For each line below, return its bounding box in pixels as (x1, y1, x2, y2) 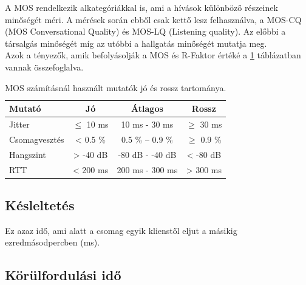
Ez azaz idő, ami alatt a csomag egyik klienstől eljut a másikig (5, 224, 237, 236)
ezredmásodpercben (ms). (5, 236, 100, 249)
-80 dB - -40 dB (118, 148, 177, 160)
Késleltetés (5, 196, 75, 215)
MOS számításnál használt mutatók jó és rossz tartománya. (5, 81, 226, 94)
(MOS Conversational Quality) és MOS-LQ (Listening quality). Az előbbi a (5, 25, 286, 38)
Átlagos (131, 102, 163, 115)
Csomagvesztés (9, 132, 64, 145)
